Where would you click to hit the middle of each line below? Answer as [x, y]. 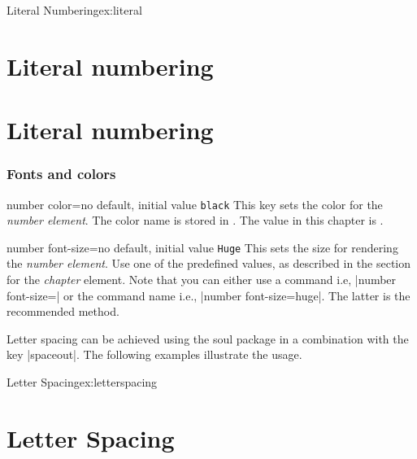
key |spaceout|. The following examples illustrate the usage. [154, 354]
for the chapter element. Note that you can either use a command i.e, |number [202, 280]
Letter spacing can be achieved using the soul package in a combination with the [208, 338]
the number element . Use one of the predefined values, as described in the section [209, 263]
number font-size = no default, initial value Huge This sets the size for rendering [202, 247]
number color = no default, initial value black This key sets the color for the [195, 204]
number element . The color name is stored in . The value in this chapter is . [195, 220]
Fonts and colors [61, 174]
